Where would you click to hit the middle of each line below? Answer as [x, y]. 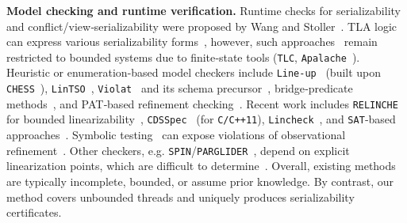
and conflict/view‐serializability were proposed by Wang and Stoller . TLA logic [202, 26]
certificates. [34, 212]
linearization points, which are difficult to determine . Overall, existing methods [201, 166]
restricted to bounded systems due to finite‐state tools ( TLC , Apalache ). [183, 57]
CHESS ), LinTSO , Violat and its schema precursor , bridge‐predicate [180, 88]
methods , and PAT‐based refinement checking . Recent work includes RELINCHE [202, 103]
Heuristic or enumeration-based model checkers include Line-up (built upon [194, 72]
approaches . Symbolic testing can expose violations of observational [176, 135]
